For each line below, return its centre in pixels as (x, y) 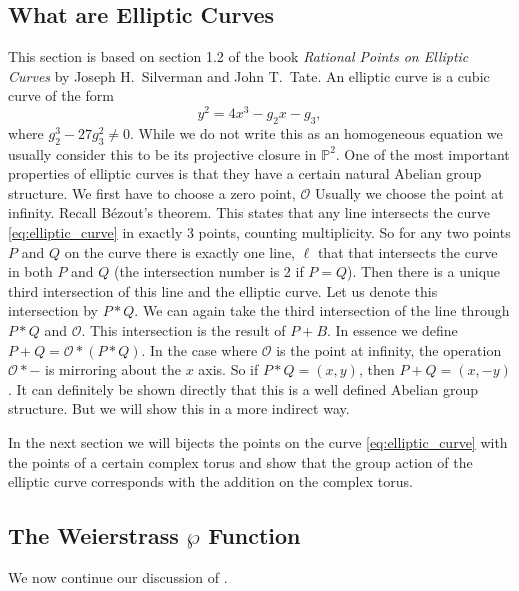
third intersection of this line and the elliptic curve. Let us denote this (223, 290)
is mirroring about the (113, 369)
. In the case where (199, 349)
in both (30, 271)
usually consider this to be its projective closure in (162, 153)
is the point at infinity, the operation (389, 349)
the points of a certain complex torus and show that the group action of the (240, 461)
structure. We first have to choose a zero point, (152, 192)
